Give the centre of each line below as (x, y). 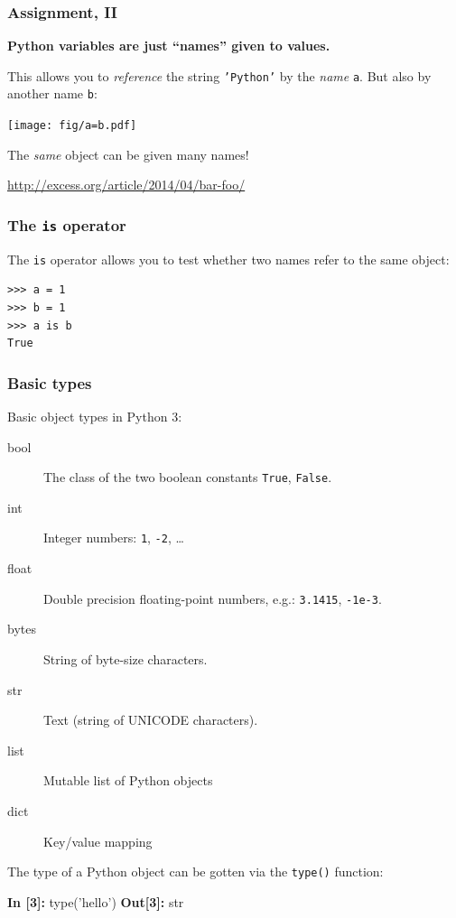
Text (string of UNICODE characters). (151, 720)
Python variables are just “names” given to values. (169, 46)
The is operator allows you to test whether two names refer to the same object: (228, 259)
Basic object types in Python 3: (95, 416)
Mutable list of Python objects (128, 780)
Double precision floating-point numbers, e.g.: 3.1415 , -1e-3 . (213, 598)
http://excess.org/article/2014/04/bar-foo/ (126, 185)
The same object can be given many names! (128, 154)
